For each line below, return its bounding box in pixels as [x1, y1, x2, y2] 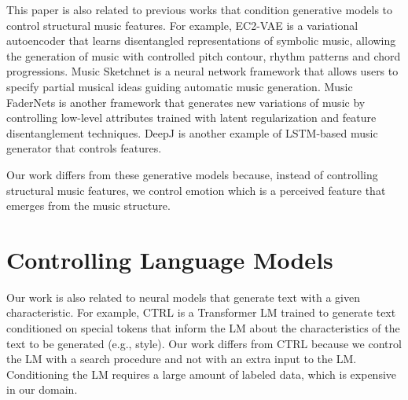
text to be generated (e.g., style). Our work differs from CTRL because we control [6, 335, 402, 351]
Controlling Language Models [6, 243, 333, 275]
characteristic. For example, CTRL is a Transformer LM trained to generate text [6, 304, 396, 321]
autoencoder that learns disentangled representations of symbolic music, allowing [6, 32, 396, 49]
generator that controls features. [6, 140, 162, 156]
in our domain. [6, 381, 78, 398]
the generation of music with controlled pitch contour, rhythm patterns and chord [6, 47, 401, 64]
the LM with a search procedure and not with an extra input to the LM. [6, 350, 357, 367]
